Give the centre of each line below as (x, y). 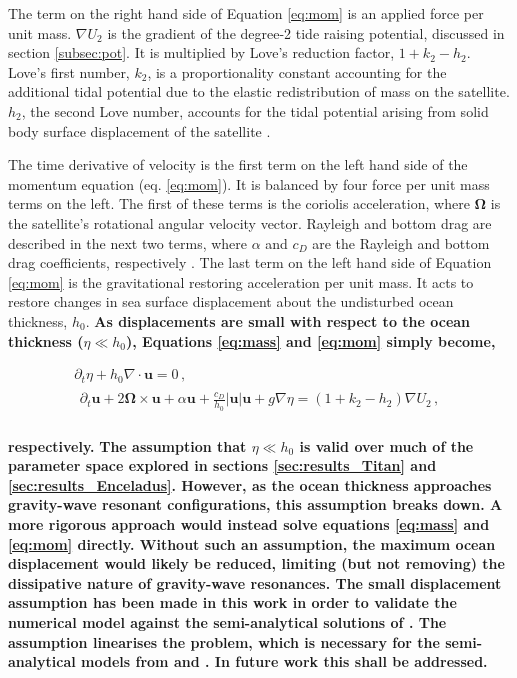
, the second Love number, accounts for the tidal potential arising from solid (255, 110)
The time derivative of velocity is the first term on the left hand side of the (238, 164)
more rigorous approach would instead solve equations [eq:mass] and (249, 524)
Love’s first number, (69, 71)
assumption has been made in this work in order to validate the (232, 602)
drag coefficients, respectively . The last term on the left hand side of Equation (250, 262)
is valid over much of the (386, 445)
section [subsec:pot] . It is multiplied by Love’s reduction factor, (201, 52)
